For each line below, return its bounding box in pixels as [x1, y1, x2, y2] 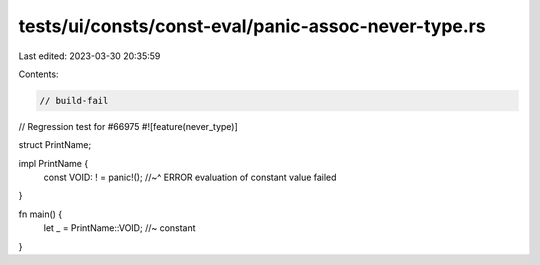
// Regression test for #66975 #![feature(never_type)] [18, 120, 239, 132]
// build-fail [39, 95, 109, 106]
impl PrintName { [18, 157, 89, 169]
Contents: [18, 68, 59, 80]
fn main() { [18, 208, 63, 220]
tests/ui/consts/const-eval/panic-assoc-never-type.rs [18, 15, 486, 37]
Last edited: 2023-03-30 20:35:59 [18, 50, 161, 62]
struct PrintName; [18, 139, 92, 151]
